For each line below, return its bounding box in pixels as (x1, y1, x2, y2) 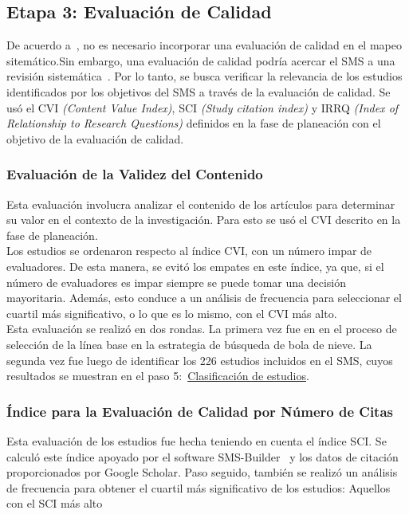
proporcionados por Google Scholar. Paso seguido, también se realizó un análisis (6, 464, 398, 481)
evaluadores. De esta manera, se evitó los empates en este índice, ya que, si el (6, 257, 384, 274)
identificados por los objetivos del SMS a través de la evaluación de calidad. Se (6, 83, 391, 100)
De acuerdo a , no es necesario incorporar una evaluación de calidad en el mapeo (6, 37, 402, 53)
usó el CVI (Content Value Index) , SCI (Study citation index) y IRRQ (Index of (6, 99, 399, 116)
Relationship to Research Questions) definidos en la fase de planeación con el (6, 115, 381, 131)
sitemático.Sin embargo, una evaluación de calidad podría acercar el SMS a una (6, 52, 395, 69)
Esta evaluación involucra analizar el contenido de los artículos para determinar (6, 195, 395, 212)
